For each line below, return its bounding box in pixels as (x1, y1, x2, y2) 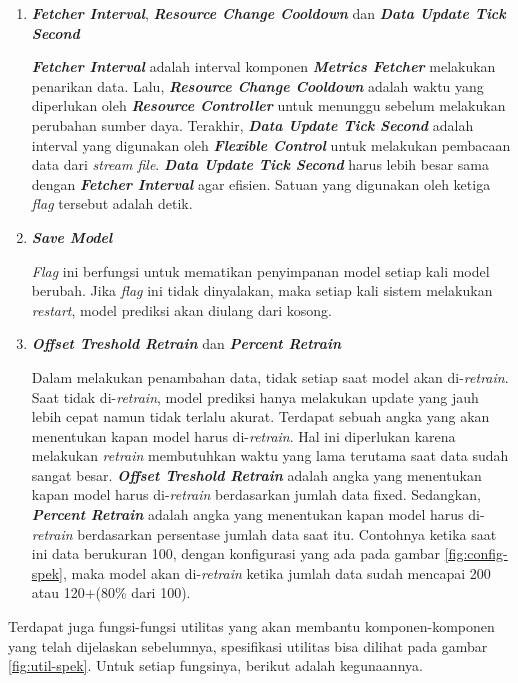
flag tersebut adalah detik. (31, 193, 193, 214)
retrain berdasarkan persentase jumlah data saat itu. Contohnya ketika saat (31, 523, 497, 544)
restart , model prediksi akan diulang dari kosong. (31, 299, 332, 320)
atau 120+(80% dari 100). (31, 582, 191, 603)
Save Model (31, 226, 113, 247)
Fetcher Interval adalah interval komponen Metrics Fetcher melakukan (31, 56, 496, 77)
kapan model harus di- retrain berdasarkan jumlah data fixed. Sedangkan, (31, 484, 481, 505)
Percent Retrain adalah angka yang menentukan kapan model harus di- (31, 504, 485, 525)
